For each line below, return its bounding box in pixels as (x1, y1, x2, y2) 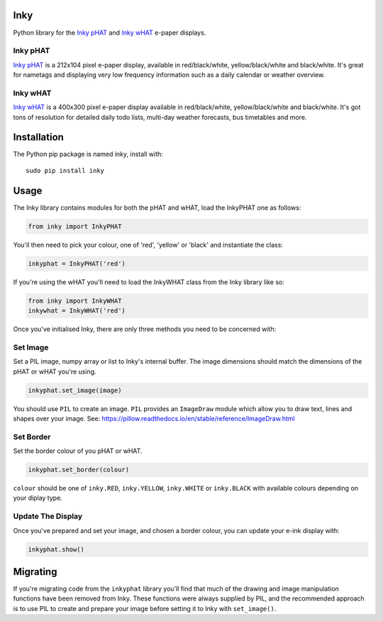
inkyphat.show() (28, 545, 85, 553)
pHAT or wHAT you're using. (13, 367, 96, 376)
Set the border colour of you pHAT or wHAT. (13, 447, 143, 455)
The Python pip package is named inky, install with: (13, 150, 163, 159)
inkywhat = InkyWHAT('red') (28, 307, 126, 315)
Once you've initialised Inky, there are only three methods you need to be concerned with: (13, 325, 277, 333)
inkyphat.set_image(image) (28, 386, 122, 394)
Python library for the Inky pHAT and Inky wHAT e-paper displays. (13, 28, 206, 37)
